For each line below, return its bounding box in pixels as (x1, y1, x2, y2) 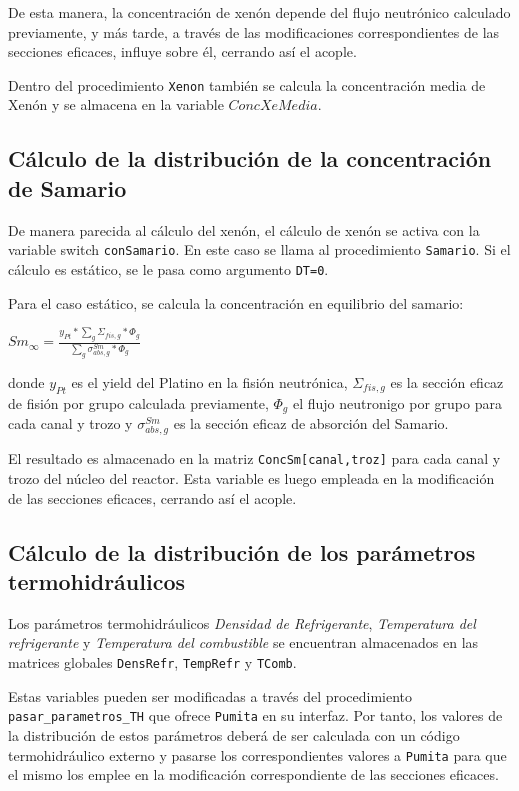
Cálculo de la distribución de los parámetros (8, 536, 476, 567)
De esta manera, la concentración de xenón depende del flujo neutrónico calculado (8, 2, 511, 22)
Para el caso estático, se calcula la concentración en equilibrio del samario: (8, 292, 464, 313)
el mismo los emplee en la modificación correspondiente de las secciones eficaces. (8, 764, 499, 785)
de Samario (8, 172, 127, 203)
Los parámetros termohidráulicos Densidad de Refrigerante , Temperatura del (8, 612, 476, 633)
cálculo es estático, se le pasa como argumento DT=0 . (8, 258, 329, 279)
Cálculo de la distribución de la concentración (8, 143, 492, 174)
